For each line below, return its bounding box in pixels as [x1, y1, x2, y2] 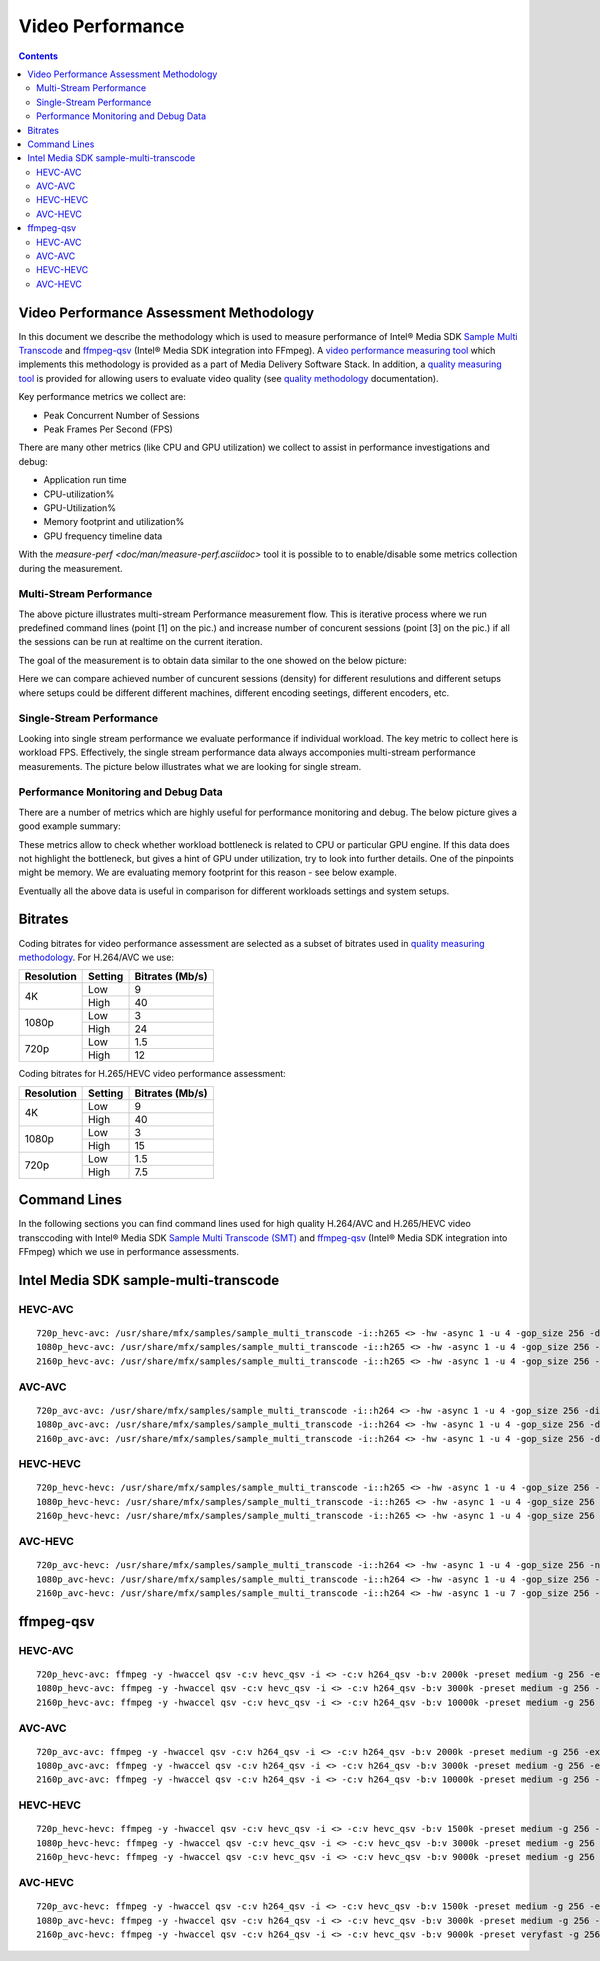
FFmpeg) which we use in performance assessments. [18, 1246, 240, 1258]
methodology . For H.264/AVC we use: [18, 951, 175, 963]
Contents [18, 50, 59, 62]
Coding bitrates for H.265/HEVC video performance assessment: [18, 1068, 287, 1080]
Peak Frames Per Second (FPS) [43, 423, 174, 435]
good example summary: [18, 820, 122, 832]
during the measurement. [18, 562, 124, 574]
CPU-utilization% [43, 488, 115, 500]
